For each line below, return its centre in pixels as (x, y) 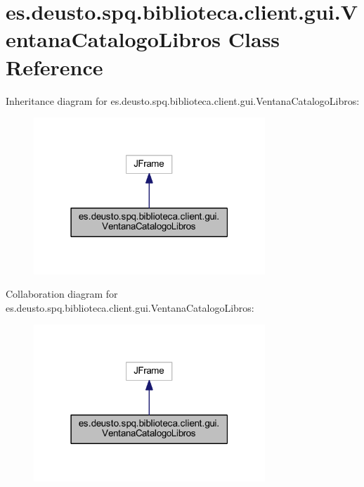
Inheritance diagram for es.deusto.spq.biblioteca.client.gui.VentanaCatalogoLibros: (183, 100)
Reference (54, 67)
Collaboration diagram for (62, 294)
